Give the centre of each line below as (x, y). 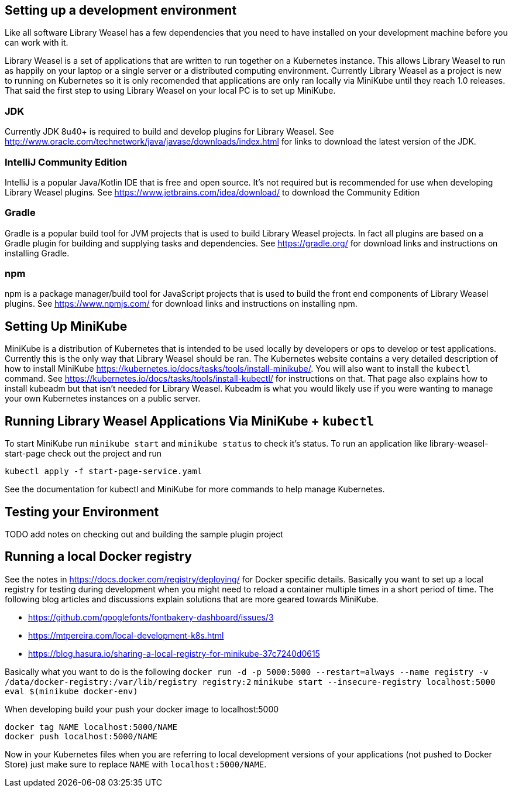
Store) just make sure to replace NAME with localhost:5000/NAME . (136, 764)
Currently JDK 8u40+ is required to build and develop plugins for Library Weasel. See (169, 132)
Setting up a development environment (121, 10)
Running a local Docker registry (98, 557)
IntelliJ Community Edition (66, 162)
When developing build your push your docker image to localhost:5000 (142, 709)
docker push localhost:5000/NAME (81, 736)
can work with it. (37, 43)
